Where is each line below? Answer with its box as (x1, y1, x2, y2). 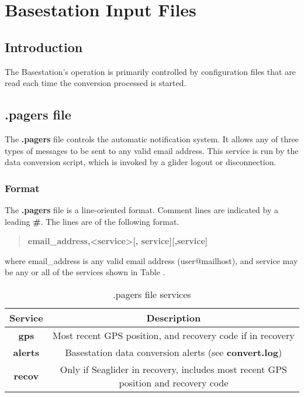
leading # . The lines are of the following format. (5, 215, 179, 227)
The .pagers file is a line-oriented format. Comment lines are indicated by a (5, 203, 278, 215)
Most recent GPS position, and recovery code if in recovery (53, 328, 295, 342)
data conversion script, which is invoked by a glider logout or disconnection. (5, 156, 277, 168)
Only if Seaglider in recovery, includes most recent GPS (60, 362, 287, 376)
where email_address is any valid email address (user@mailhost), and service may (5, 254, 298, 266)
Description (146, 310, 201, 324)
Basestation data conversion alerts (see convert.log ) (65, 345, 282, 359)
